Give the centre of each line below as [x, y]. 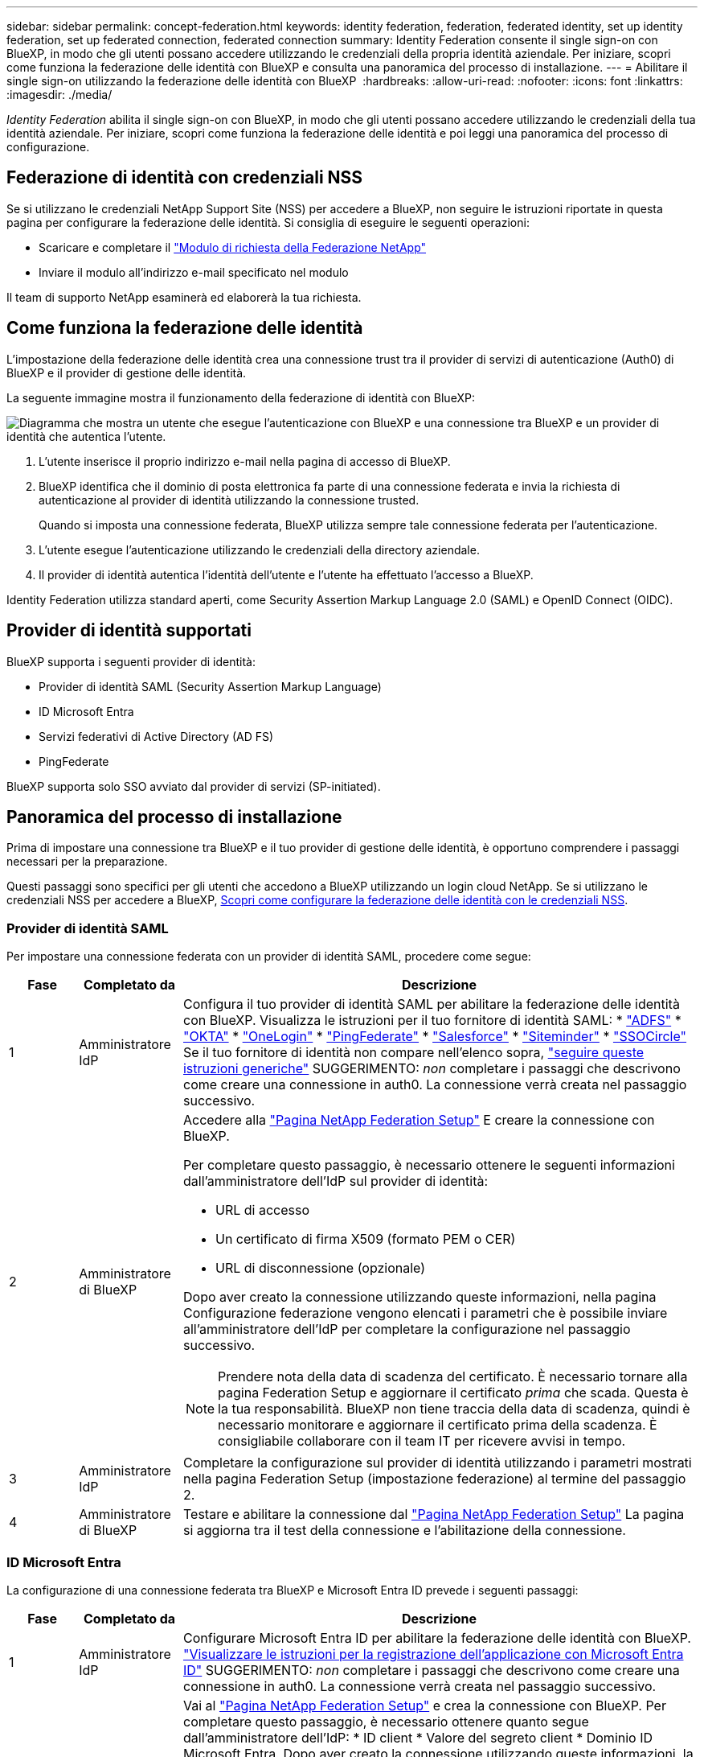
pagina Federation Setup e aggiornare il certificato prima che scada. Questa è [453, 1393]
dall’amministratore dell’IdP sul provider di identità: [336, 1181]
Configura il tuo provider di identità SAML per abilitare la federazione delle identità [431, 1004]
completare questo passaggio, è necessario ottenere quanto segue [386, 1721]
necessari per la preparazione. [87, 862]
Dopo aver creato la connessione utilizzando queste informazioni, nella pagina [420, 1297]
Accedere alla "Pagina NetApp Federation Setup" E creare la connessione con [419, 1120]
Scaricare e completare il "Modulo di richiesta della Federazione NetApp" [233, 247]
